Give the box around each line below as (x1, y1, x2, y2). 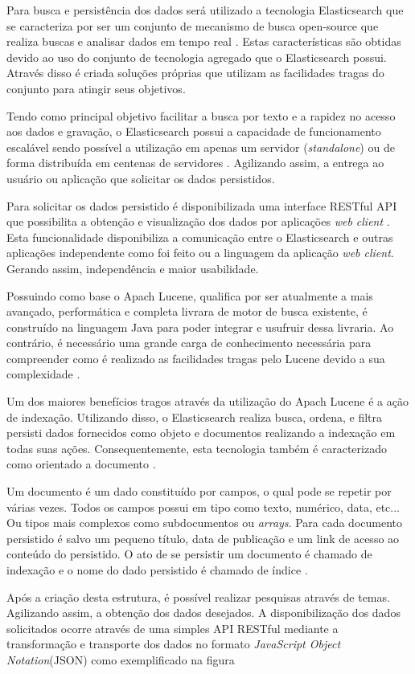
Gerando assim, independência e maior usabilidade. (6, 259, 259, 276)
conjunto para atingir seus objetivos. (6, 80, 186, 96)
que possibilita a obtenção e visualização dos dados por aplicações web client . (6, 213, 390, 230)
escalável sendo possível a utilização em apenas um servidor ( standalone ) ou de (6, 138, 395, 155)
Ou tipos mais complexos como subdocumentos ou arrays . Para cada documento (6, 514, 402, 531)
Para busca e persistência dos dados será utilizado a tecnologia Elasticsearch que (6, 2, 404, 18)
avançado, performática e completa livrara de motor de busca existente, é (6, 303, 368, 320)
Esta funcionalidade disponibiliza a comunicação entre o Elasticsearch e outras (6, 228, 393, 245)
